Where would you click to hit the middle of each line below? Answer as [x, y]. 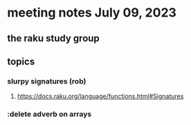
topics [21, 61]
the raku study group [54, 38]
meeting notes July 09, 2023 [92, 13]
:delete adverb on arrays [49, 114]
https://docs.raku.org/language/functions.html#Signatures [100, 96]
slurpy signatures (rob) [47, 81]
